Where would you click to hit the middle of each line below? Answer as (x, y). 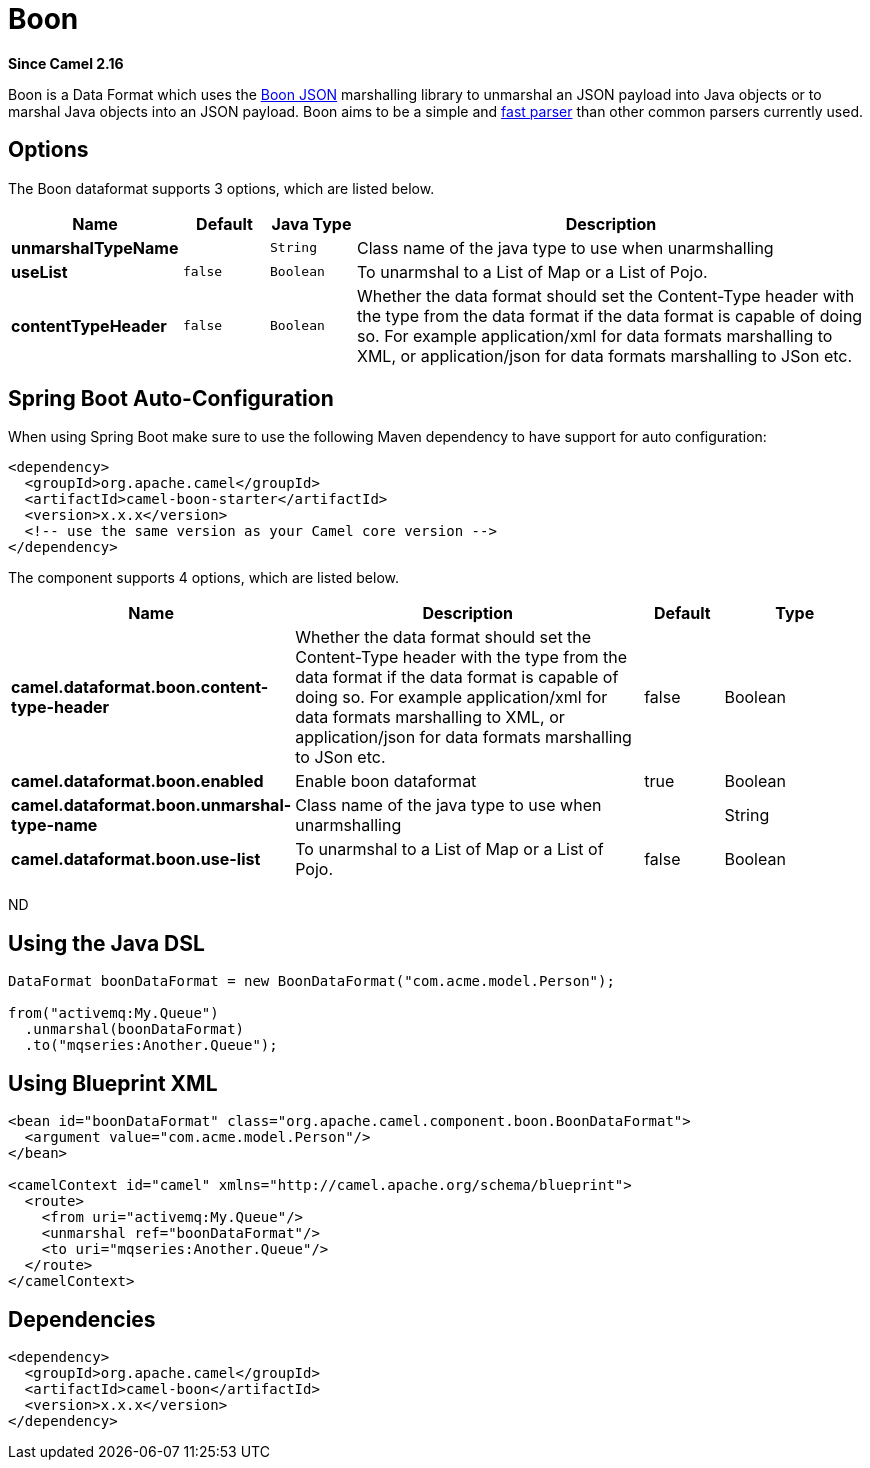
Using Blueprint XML (113, 1083)
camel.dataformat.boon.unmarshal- (151, 805)
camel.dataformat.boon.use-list (136, 859)
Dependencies (82, 1319)
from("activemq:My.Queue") (113, 1013)
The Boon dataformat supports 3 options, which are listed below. (221, 188)
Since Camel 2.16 (66, 63)
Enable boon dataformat (386, 781)
